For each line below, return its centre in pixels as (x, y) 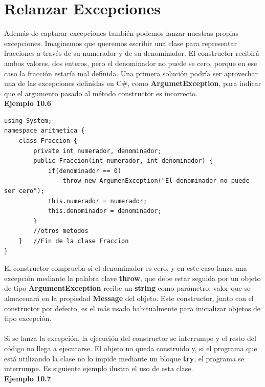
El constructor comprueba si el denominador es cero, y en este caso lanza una (126, 268)
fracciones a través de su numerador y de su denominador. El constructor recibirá (132, 53)
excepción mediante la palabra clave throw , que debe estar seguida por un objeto (132, 278)
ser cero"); (24, 191)
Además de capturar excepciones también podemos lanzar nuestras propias (121, 33)
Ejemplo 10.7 (28, 378)
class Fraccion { (48, 141)
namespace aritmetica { (45, 131)
